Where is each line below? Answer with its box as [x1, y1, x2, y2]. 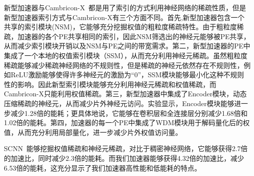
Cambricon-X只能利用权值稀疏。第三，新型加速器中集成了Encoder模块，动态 [4, 88, 247, 99]
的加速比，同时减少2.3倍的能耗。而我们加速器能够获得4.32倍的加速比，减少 [4, 153, 244, 163]
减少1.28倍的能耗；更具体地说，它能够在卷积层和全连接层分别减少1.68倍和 [10, 108, 248, 118]
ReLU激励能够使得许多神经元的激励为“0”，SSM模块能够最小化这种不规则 [10, 69, 244, 80]
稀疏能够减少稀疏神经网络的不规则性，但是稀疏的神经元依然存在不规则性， [4, 60, 244, 70]
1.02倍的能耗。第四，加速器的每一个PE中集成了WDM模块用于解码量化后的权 [4, 117, 250, 128]
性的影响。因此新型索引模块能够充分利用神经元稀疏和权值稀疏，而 [4, 79, 216, 89]
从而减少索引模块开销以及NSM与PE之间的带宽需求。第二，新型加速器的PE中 [4, 41, 251, 51]
